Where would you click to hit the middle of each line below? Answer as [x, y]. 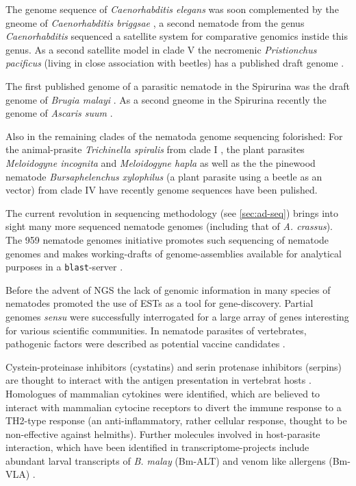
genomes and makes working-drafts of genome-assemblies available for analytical [174, 253]
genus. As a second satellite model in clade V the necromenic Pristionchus [161, 49]
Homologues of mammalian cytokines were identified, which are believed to [163, 393]
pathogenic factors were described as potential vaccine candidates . [145, 344]
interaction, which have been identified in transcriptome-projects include [157, 447]
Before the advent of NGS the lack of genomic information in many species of [168, 289]
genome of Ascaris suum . [59, 113]
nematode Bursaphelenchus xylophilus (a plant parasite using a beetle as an [164, 176]
